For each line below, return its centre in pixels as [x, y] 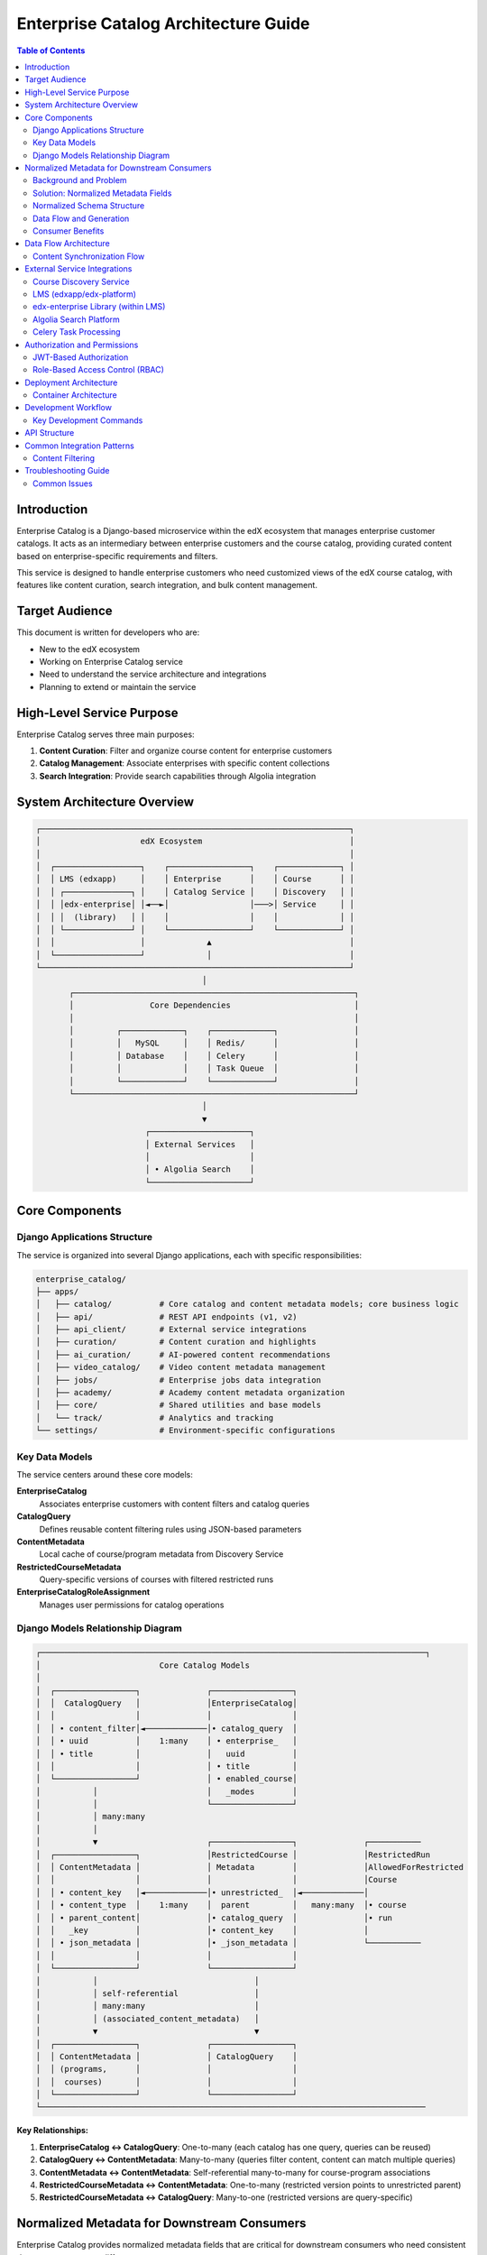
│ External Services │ [200, 1144]
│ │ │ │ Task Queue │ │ [214, 1068]
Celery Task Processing [77, 332]
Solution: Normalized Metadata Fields [102, 193]
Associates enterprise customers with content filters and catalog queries [175, 1504]
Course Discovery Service [81, 281]
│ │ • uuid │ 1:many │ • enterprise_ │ [166, 1741]
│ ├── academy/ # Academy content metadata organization [190, 1393]
